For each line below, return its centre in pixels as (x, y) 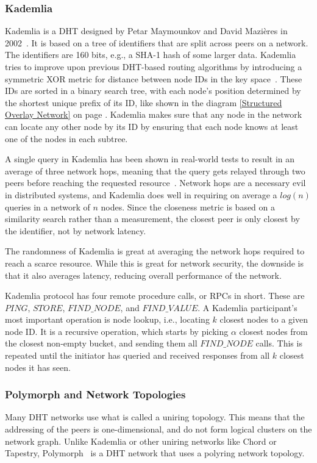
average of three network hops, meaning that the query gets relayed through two (155, 170)
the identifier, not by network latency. (76, 230)
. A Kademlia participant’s (248, 307)
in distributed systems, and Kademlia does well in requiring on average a (141, 194)
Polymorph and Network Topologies (95, 394)
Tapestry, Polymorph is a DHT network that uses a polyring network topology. (155, 453)
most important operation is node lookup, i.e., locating (107, 319)
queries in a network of (48, 206)
